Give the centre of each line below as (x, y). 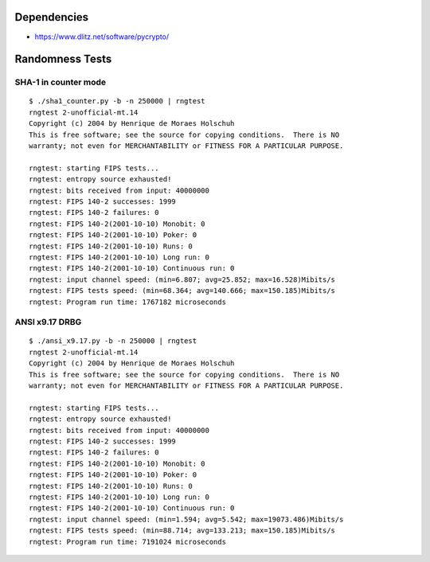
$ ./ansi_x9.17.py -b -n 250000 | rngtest (113, 341)
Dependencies (52, 17)
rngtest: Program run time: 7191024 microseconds (128, 542)
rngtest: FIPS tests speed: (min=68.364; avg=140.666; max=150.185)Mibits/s (182, 291)
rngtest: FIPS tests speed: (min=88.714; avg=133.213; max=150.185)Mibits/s (182, 531)
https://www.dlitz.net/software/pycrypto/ (102, 37)
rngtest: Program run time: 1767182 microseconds (128, 302)
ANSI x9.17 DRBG (48, 322)
